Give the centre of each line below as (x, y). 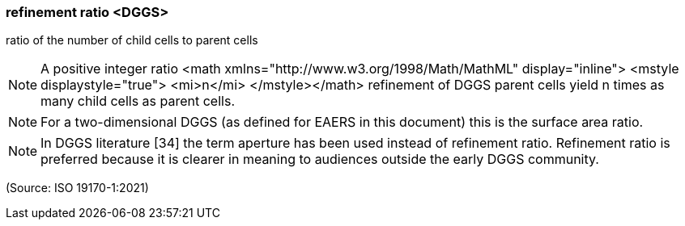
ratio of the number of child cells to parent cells (132, 40)
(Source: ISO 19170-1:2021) (77, 188)
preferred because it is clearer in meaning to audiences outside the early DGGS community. (320, 159)
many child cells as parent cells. (138, 101)
